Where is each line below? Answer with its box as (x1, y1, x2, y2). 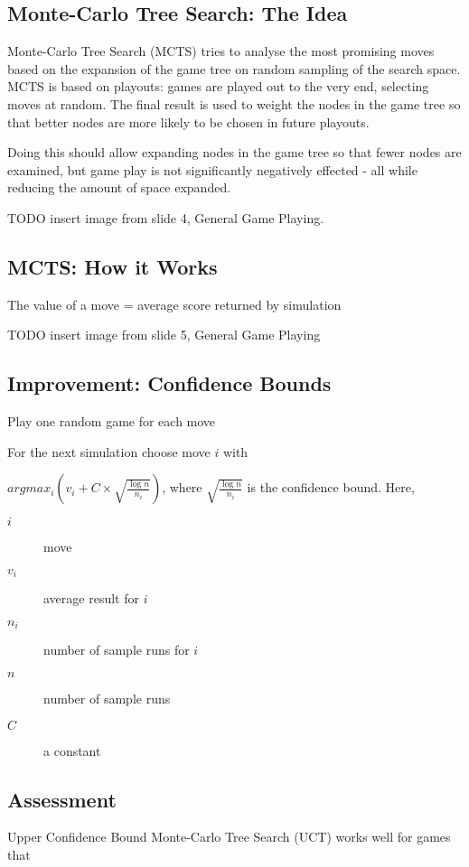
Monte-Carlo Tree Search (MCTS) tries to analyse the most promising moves (7, 42, 435, 61)
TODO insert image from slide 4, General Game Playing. (7, 208, 324, 227)
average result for (43, 589, 139, 608)
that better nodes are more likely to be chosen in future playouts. (7, 112, 370, 131)
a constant (43, 741, 101, 760)
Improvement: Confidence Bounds (7, 369, 332, 397)
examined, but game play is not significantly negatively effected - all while (7, 160, 417, 179)
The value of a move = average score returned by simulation (7, 294, 342, 313)
